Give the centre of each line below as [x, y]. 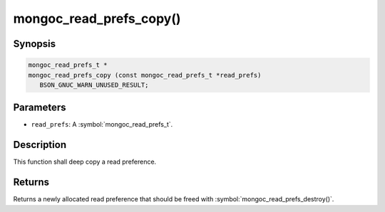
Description [40, 145]
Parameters [40, 108]
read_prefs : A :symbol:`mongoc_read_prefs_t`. [102, 124]
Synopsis [35, 44]
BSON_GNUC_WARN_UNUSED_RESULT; [94, 85]
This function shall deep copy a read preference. [85, 162]
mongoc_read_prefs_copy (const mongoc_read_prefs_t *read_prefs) [145, 75]
